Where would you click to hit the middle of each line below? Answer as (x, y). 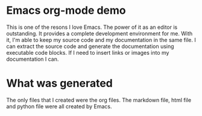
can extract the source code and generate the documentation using (90, 46)
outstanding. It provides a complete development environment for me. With (99, 33)
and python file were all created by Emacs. (59, 106)
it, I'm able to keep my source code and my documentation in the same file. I (101, 40)
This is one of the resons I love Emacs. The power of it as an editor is (92, 27)
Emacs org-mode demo (66, 11)
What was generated (59, 83)
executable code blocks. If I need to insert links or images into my (88, 52)
